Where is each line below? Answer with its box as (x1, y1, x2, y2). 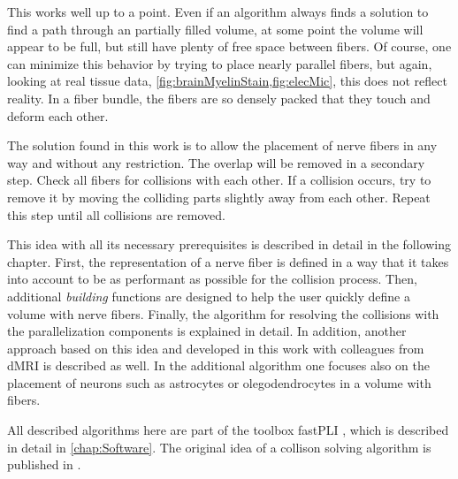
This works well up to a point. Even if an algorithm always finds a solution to (7, 3, 429, 20)
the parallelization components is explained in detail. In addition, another (7, 322, 407, 340)
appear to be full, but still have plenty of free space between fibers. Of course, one (7, 37, 452, 56)
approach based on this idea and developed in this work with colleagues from (7, 338, 424, 357)
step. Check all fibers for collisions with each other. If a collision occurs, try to (7, 171, 431, 189)
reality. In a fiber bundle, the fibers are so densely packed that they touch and (7, 88, 431, 107)
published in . (7, 455, 81, 474)
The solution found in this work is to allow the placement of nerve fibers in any (7, 136, 438, 155)
